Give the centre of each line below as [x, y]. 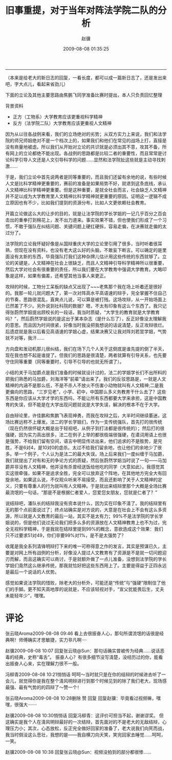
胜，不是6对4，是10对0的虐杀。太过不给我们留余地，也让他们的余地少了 [81, 447]
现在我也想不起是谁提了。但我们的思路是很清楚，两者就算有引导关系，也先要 [86, 355]
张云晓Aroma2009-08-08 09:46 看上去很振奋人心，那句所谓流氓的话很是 [82, 633]
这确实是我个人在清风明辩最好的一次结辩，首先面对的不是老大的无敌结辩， [84, 722]
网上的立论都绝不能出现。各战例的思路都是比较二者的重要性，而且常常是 [86, 153]
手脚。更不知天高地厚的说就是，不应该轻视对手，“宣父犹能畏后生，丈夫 [89, 589]
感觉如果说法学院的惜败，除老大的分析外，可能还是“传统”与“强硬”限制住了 [83, 583]
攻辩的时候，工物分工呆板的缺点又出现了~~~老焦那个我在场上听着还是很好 [84, 286]
